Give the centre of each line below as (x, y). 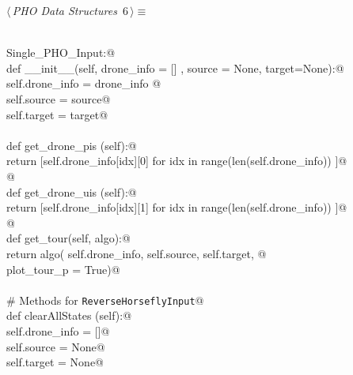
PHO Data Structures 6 (70, 10)
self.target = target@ (57, 114)
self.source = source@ (59, 98)
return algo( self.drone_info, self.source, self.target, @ (137, 253)
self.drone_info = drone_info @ (84, 83)
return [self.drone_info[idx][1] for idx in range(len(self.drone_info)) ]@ (177, 207)
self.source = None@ (56, 346)
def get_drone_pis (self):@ (72, 145)
